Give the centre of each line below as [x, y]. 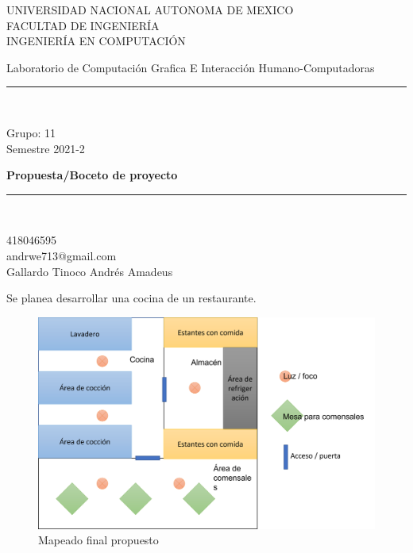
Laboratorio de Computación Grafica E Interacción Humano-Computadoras [191, 67]
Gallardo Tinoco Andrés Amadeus [90, 271]
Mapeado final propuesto [98, 540]
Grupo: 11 [31, 132]
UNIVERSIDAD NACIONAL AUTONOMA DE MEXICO [150, 10]
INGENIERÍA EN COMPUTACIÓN [96, 41]
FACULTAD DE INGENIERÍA [83, 25]
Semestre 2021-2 [46, 148]
